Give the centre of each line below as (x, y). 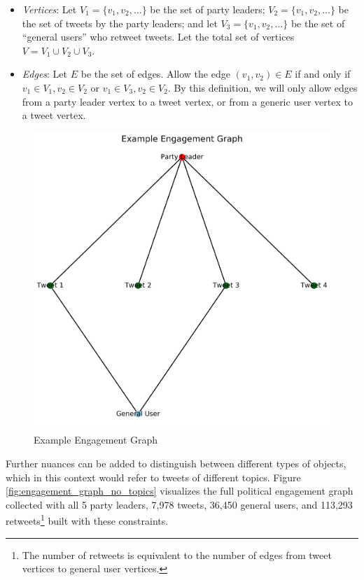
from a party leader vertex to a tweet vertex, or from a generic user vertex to (187, 101)
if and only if (323, 74)
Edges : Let (45, 74)
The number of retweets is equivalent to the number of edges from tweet (177, 554)
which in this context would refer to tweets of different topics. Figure (153, 477)
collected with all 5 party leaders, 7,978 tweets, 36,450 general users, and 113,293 (179, 504)
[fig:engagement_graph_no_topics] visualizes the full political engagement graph (180, 491)
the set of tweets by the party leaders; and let (120, 23)
